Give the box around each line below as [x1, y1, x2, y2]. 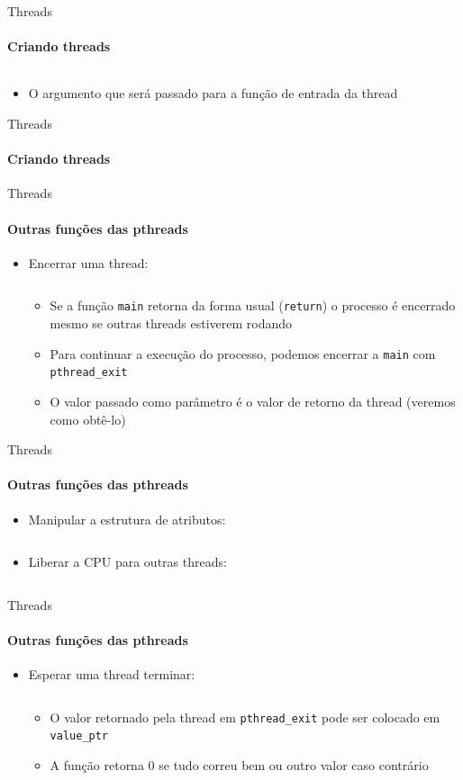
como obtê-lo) [50, 409, 126, 428]
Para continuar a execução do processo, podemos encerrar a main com [50, 344, 436, 363]
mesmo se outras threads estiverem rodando [50, 314, 293, 333]
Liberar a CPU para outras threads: [28, 552, 227, 571]
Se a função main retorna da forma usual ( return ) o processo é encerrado [50, 296, 456, 315]
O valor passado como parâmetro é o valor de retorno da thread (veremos [50, 391, 456, 410]
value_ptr [50, 730, 109, 743]
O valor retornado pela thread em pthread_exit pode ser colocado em [50, 707, 440, 726]
